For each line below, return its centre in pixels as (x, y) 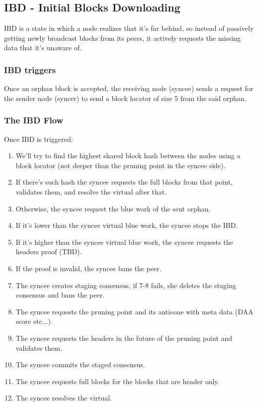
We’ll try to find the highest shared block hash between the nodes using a (128, 155)
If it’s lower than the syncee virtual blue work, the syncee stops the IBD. (127, 225)
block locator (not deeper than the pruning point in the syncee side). (121, 165)
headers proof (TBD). (49, 252)
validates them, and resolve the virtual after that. (91, 191)
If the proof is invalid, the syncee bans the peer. (88, 268)
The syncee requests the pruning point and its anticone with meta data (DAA (134, 311)
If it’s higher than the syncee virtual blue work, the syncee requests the (124, 242)
